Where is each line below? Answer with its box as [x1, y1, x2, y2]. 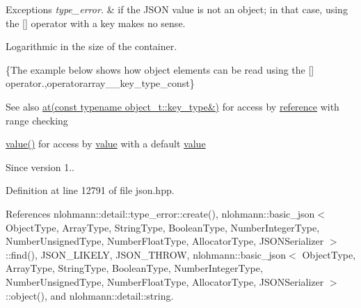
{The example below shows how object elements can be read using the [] [6, 62, 314, 76]
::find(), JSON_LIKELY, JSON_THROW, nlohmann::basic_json [6, 247, 287, 261]
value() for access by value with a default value [6, 136, 206, 151]
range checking [6, 113, 68, 127]
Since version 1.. [6, 159, 74, 174]
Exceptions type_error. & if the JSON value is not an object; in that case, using [6, 2, 348, 16]
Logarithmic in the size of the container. [6, 39, 177, 54]
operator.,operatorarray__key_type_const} [6, 76, 195, 90]
